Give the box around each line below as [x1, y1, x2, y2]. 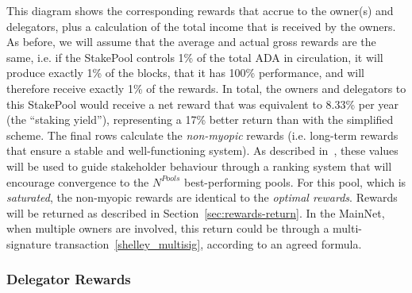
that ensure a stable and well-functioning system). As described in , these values [6, 142, 399, 159]
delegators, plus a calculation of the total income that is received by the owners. [6, 17, 396, 34]
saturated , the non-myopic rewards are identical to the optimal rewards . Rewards [6, 189, 398, 206]
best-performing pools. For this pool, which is [184, 173, 406, 190]
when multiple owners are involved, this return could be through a [6, 220, 329, 237]
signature [6, 235, 52, 252]
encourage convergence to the [6, 173, 149, 190]
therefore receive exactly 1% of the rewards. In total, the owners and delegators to [6, 79, 406, 96]
